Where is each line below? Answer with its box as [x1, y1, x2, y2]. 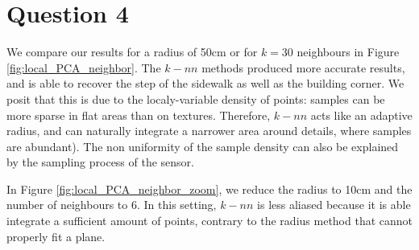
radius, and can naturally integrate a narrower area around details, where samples [6, 122, 412, 139]
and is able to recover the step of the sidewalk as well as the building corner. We [6, 75, 404, 92]
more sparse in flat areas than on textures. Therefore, [6, 106, 271, 123]
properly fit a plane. [6, 227, 106, 244]
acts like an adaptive [310, 106, 413, 123]
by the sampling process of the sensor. [6, 154, 195, 170]
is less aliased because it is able [257, 196, 411, 213]
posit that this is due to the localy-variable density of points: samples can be [6, 90, 385, 107]
